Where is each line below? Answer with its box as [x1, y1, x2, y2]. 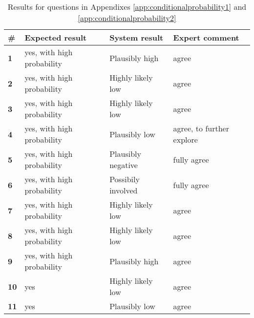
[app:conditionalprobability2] [78, 12, 176, 23]
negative [109, 159, 138, 170]
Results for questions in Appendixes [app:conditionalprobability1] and [7, 1, 247, 12]
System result [109, 32, 164, 43]
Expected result [24, 32, 87, 43]
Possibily [109, 173, 140, 185]
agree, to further [173, 123, 229, 134]
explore [173, 134, 198, 145]
